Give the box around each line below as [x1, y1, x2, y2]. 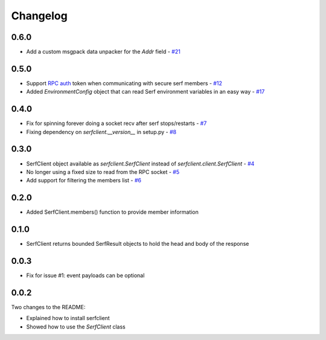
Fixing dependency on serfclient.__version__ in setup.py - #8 [26, 128, 177, 135]
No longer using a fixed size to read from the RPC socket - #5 [26, 168, 180, 175]
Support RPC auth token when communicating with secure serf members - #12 [26, 79, 223, 87]
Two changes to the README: [11, 303, 86, 310]
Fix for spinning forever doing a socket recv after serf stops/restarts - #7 [26, 120, 207, 127]
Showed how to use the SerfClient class [26, 323, 126, 330]
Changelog [11, 9, 68, 22]
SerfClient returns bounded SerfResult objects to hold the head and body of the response [26, 240, 249, 248]
